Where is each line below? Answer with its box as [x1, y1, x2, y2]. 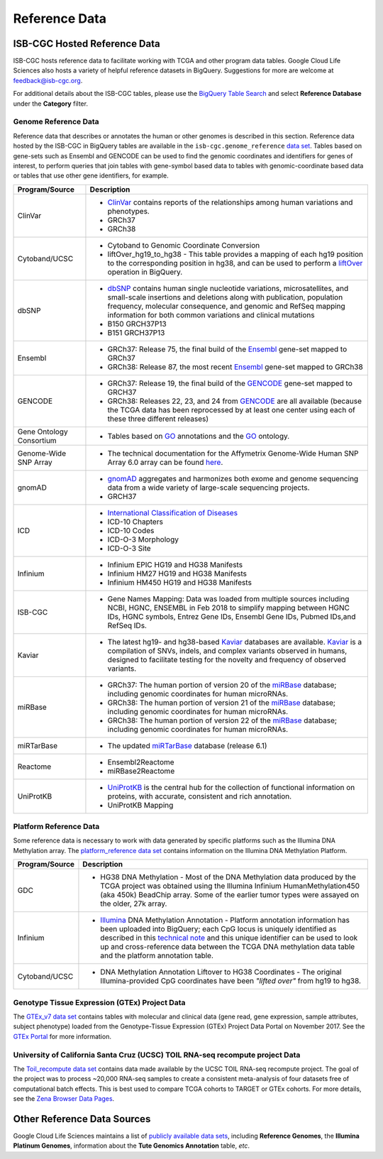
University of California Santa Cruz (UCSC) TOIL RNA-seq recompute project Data [13, 1050, 301, 1060]
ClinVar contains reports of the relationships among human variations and [107, 197, 353, 207]
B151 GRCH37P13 [107, 327, 165, 337]
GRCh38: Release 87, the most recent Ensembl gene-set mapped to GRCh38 [107, 362, 363, 372]
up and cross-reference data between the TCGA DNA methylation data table [100, 942, 355, 952]
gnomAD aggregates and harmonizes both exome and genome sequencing [107, 473, 359, 483]
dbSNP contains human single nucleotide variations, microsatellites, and [107, 283, 349, 293]
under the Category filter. [13, 99, 89, 108]
